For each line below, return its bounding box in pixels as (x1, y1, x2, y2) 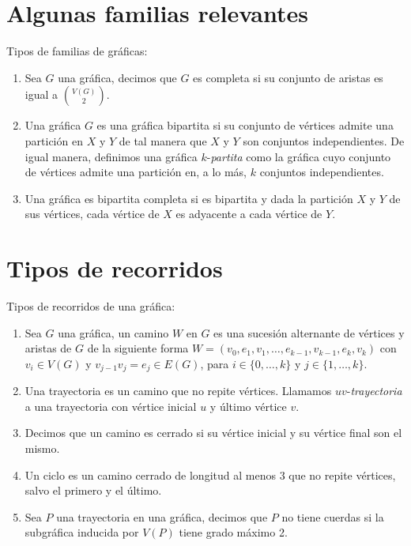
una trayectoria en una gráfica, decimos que (56, 508, 268, 525)
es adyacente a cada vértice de (175, 205, 322, 222)
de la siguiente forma (87, 340, 189, 356)
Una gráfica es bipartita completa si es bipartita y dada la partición (25, 190, 353, 206)
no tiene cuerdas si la (281, 508, 384, 525)
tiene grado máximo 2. (179, 524, 288, 540)
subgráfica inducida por (25, 524, 139, 540)
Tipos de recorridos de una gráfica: (6, 298, 175, 314)
